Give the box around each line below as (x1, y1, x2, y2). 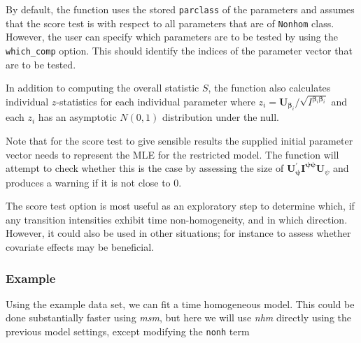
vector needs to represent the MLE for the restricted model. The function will (6, 147, 339, 161)
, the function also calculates (208, 80, 331, 95)
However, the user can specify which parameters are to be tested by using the (6, 29, 338, 44)
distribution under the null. (162, 110, 279, 124)
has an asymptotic (38, 110, 117, 124)
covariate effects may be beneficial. (6, 240, 155, 254)
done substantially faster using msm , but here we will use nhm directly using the (6, 310, 351, 325)
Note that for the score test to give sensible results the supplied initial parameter (6, 133, 353, 148)
